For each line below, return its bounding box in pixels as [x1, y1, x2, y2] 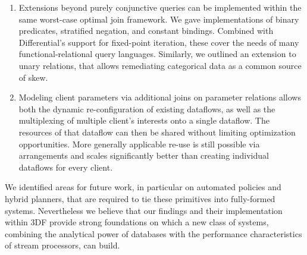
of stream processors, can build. [5, 239, 120, 251]
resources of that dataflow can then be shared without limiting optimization [18, 125, 296, 138]
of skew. [18, 71, 48, 83]
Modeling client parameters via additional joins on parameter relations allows [18, 91, 301, 103]
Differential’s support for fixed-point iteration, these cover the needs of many [18, 36, 299, 48]
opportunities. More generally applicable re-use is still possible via [18, 137, 260, 150]
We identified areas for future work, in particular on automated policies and [5, 181, 281, 193]
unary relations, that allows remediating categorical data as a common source [18, 59, 302, 71]
